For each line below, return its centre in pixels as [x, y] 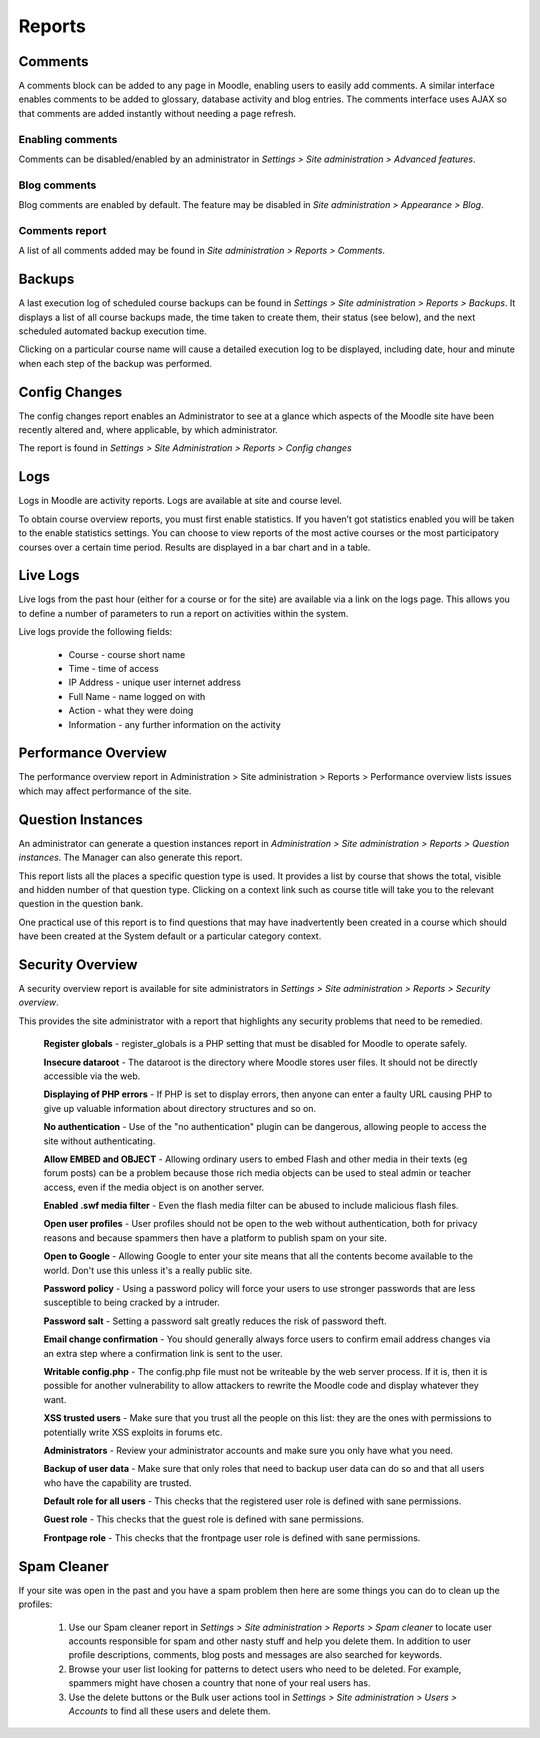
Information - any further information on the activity [175, 724]
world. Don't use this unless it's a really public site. [148, 1270]
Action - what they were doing [131, 711]
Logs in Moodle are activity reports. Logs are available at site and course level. [180, 501]
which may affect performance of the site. [105, 791]
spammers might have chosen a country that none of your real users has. [219, 1683]
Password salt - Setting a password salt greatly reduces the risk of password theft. [215, 1321]
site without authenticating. [99, 1141]
